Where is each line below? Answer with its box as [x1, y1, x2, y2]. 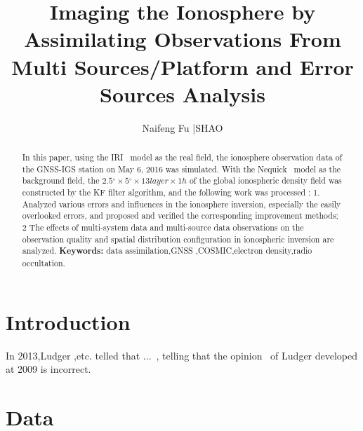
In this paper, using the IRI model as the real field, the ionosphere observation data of [22, 151, 343, 163]
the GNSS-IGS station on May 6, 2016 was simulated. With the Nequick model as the [22, 163, 341, 175]
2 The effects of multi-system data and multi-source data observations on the [22, 221, 304, 233]
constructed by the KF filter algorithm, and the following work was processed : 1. [22, 186, 320, 198]
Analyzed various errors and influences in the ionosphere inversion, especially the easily [22, 198, 341, 210]
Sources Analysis [100, 79, 265, 108]
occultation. [22, 256, 65, 268]
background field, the [22, 175, 100, 186]
